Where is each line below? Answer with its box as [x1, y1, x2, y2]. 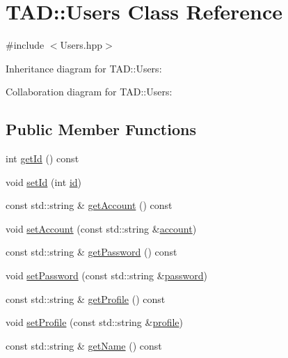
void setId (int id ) [6, 174, 82, 189]
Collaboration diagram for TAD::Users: [6, 84, 173, 99]
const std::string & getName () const [6, 338, 162, 352]
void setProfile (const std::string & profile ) [6, 315, 184, 329]
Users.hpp [60, 38, 103, 52]
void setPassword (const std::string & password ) [6, 268, 207, 283]
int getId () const [6, 151, 79, 166]
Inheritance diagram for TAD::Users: [6, 61, 162, 75]
